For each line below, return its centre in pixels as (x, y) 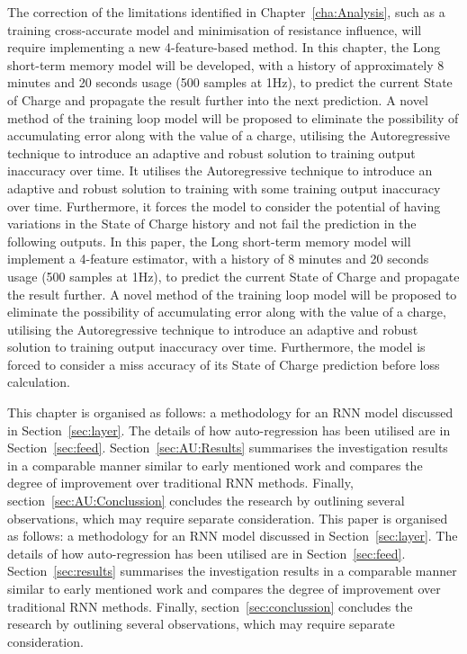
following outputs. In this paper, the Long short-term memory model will (209, 241)
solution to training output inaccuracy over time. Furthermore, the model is (216, 347)
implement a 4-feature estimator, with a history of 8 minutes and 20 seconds (218, 259)
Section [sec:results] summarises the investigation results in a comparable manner (232, 571)
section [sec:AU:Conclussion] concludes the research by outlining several (206, 501)
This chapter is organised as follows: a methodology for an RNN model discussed (230, 412)
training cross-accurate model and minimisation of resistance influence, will (215, 29)
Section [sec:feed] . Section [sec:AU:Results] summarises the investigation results (228, 448)
